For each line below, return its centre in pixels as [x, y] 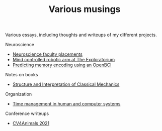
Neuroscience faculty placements [48, 54]
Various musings [85, 9]
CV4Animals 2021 [31, 123]
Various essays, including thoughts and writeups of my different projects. [81, 35]
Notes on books [22, 75]
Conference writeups [27, 113]
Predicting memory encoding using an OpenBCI [62, 65]
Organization [19, 94]
